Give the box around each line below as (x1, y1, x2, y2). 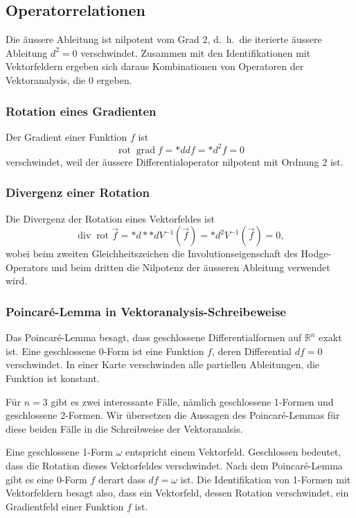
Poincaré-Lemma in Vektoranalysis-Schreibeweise (6, 303, 286, 320)
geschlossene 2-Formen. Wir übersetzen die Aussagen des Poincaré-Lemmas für (6, 408, 340, 422)
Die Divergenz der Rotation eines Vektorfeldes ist (6, 211, 215, 225)
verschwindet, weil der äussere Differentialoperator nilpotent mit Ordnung (6, 154, 319, 169)
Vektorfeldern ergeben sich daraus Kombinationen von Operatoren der (6, 59, 304, 74)
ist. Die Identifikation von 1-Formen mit (180, 472, 351, 486)
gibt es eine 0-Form (6, 472, 87, 486)
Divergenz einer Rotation (6, 184, 150, 201)
